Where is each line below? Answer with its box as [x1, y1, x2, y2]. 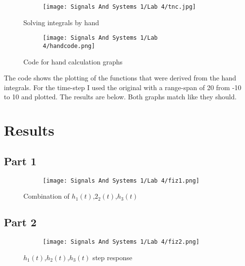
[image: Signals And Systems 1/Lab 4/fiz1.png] [43, 177, 200, 184]
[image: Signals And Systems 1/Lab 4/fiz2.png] [43, 238, 200, 245]
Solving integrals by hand [23, 17, 99, 27]
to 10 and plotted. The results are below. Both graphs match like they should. [4, 92, 237, 102]
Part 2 [4, 215, 37, 230]
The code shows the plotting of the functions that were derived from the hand [4, 73, 236, 83]
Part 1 [4, 153, 37, 168]
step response [92, 252, 132, 262]
